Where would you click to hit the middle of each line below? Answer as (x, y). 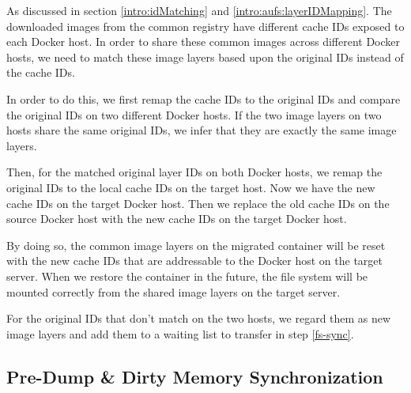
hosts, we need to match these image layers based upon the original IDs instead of (205, 57)
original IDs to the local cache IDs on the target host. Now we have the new (191, 187)
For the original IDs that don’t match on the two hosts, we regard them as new (199, 318)
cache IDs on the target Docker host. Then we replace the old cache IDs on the (198, 203)
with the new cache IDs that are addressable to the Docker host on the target (195, 261)
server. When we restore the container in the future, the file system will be (187, 276)
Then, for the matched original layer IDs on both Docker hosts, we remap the (194, 172)
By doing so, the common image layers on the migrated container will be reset (196, 245)
